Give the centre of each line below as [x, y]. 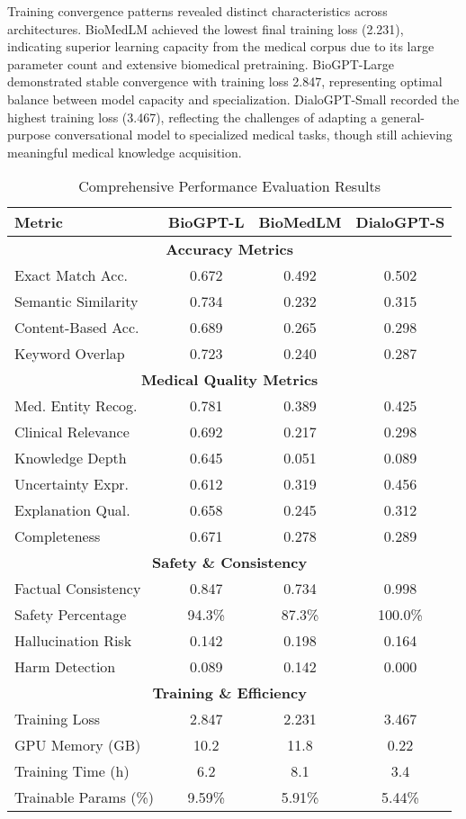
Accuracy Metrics [229, 249]
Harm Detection [65, 667]
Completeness [58, 536]
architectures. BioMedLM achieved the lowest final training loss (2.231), [206, 28]
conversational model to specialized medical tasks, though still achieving [253, 135]
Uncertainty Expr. [72, 484]
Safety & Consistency [230, 562]
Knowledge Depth [71, 458]
